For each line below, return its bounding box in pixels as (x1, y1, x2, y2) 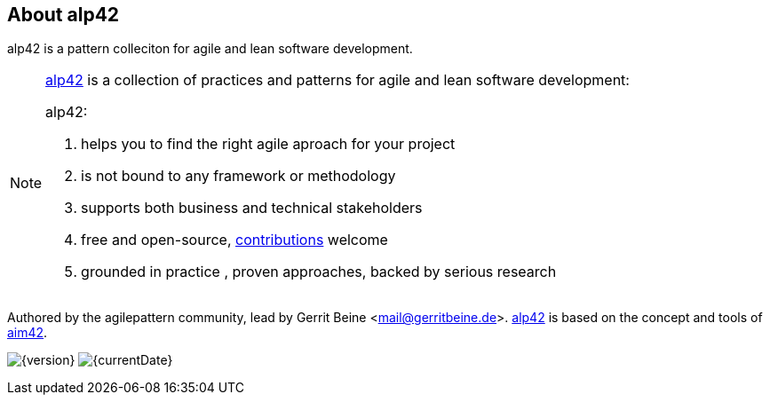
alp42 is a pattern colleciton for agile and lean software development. (7, 41, 413, 57)
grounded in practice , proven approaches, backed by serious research (81, 263, 557, 281)
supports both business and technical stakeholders (81, 199, 423, 217)
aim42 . (7, 325, 48, 341)
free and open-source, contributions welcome (81, 231, 388, 249)
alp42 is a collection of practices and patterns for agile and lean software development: (45, 71, 630, 90)
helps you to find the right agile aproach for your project (81, 135, 456, 154)
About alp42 (7, 4, 120, 26)
